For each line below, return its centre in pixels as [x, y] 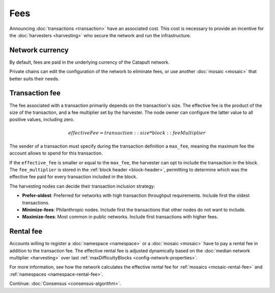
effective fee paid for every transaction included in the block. [73, 177]
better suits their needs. [34, 78]
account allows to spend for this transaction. [56, 153]
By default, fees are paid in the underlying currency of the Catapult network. [90, 62]
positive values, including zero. [42, 120]
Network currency [39, 50]
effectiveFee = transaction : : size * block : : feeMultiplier [137, 133]
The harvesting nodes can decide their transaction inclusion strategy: [82, 186]
